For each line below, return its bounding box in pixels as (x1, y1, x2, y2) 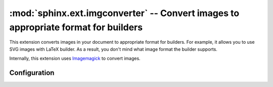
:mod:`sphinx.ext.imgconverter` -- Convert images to (9, 8, 240, 19)
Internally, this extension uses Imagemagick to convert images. (9, 55, 141, 61)
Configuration (9, 68, 55, 77)
